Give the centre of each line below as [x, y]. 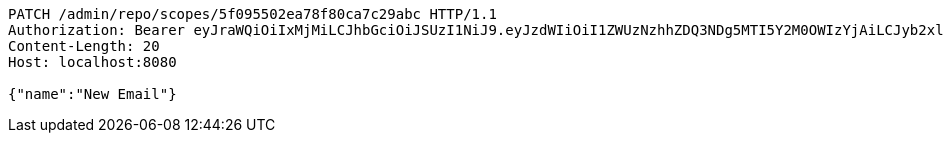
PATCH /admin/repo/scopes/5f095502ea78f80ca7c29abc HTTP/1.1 [252, 14]
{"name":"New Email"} [92, 94]
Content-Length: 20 [84, 46]
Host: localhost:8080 [92, 62]
